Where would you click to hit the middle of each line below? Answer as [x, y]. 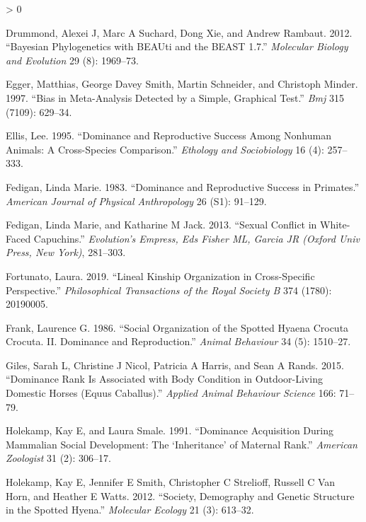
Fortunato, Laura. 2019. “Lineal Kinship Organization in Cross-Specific [160, 275]
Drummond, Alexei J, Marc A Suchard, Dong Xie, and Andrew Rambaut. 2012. [179, 32]
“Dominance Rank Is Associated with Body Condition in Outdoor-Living [164, 379]
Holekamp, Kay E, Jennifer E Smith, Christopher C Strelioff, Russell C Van [171, 482]
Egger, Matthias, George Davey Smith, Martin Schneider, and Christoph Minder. [182, 84]
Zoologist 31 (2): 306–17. [58, 458]
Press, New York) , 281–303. [66, 252]
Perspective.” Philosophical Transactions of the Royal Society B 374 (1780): [169, 290]
